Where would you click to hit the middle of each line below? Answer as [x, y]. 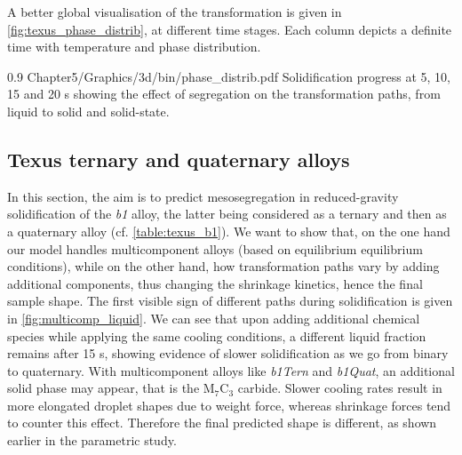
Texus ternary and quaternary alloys [179, 159]
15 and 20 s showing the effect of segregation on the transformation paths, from [224, 94]
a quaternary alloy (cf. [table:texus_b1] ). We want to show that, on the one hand [229, 231]
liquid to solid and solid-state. [88, 111]
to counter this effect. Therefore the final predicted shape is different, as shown [222, 423]
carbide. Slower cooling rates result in [340, 388]
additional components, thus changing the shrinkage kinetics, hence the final [215, 283]
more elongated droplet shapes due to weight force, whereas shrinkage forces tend [229, 405]
